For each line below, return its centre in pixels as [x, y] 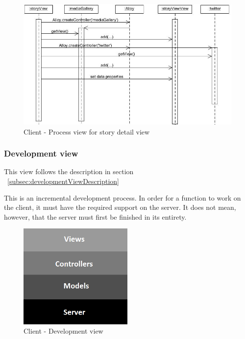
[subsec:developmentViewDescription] [63, 181]
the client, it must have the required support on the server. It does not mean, [120, 207]
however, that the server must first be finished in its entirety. [95, 216]
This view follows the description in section [69, 171]
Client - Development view [63, 331]
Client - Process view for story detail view [87, 131]
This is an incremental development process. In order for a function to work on [122, 197]
